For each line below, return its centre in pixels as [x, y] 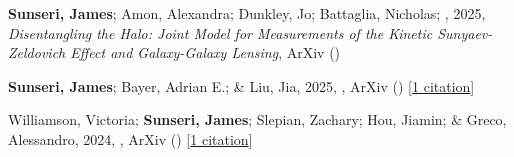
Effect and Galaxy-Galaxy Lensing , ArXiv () [205, 52]
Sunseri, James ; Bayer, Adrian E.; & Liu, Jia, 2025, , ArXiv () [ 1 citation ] [241, 85]
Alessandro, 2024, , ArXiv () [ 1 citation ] [130, 138]
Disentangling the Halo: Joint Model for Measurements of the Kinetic [220, 32]
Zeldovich [37, 52]
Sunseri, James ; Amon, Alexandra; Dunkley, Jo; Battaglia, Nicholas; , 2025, [247, 13]
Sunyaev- [465, 32]
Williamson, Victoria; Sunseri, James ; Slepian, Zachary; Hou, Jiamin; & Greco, [257, 119]
